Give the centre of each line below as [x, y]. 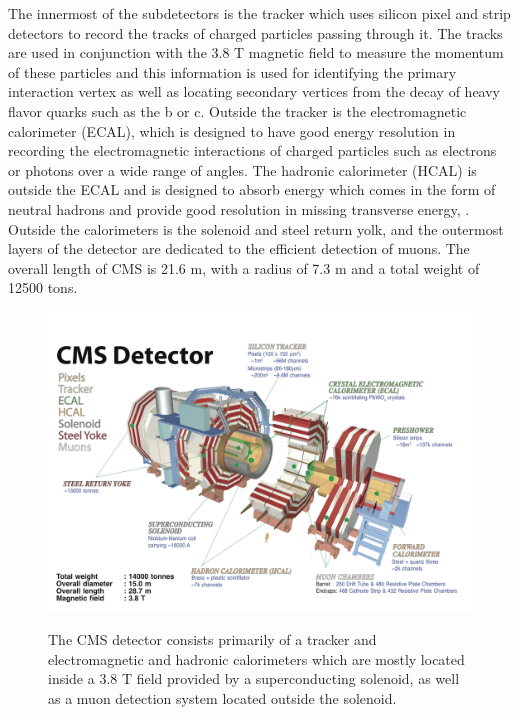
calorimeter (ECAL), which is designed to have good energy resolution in [232, 130]
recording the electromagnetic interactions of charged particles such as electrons [252, 150]
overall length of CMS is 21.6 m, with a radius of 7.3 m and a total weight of [244, 267]
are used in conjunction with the [107, 52]
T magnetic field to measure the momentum [369, 52]
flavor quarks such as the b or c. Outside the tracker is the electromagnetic [237, 110]
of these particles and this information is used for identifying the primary [232, 71]
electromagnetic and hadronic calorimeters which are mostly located [256, 658]
